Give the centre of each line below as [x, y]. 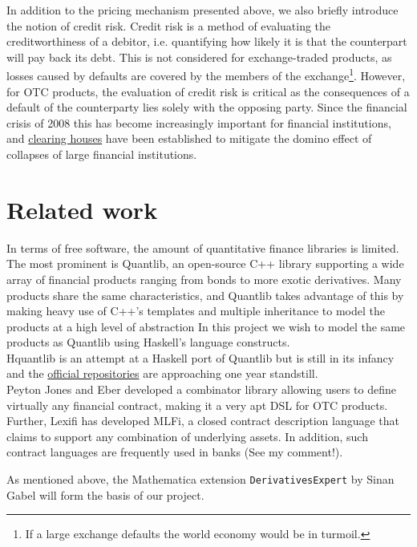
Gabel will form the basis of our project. [105, 494]
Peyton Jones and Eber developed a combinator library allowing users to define [201, 389]
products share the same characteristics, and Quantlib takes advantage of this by [205, 295]
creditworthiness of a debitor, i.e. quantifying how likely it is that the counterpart [207, 41]
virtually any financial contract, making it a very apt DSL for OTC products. [197, 405]
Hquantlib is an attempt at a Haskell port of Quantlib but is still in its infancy [200, 357]
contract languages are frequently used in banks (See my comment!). [175, 452]
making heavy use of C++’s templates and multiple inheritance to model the [196, 311]
